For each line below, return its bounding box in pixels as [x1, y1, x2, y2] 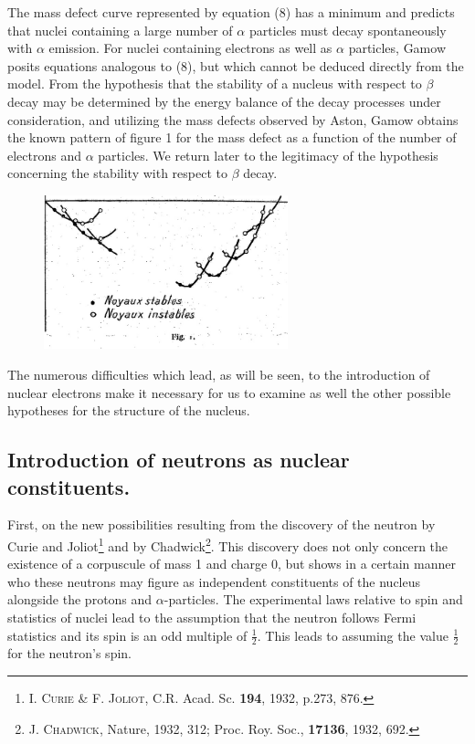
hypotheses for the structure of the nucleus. [7, 401, 250, 420]
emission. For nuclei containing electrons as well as [48, 38, 332, 58]
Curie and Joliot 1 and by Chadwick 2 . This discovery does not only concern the [7, 533, 449, 555]
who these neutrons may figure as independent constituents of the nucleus [7, 571, 421, 591]
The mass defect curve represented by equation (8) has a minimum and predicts [7, 3, 455, 21]
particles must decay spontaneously [248, 20, 447, 39]
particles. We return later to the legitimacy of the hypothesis [98, 145, 438, 164]
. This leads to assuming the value [257, 625, 449, 644]
